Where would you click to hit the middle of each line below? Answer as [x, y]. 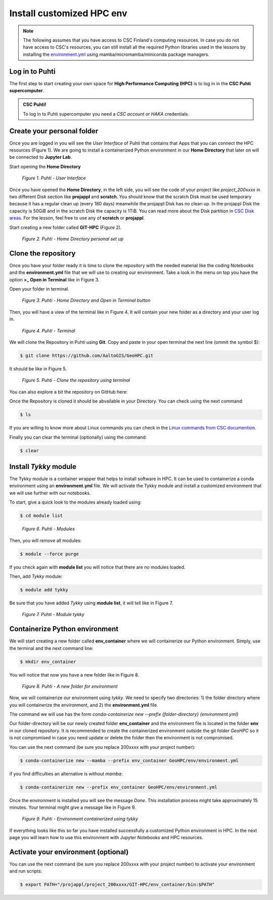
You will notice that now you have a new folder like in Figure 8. [74, 675]
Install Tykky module [43, 466]
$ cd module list [41, 516]
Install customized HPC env [68, 13]
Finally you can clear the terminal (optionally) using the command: [78, 437]
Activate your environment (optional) [69, 852]
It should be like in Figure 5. [38, 369]
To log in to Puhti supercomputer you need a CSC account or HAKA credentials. [106, 114]
